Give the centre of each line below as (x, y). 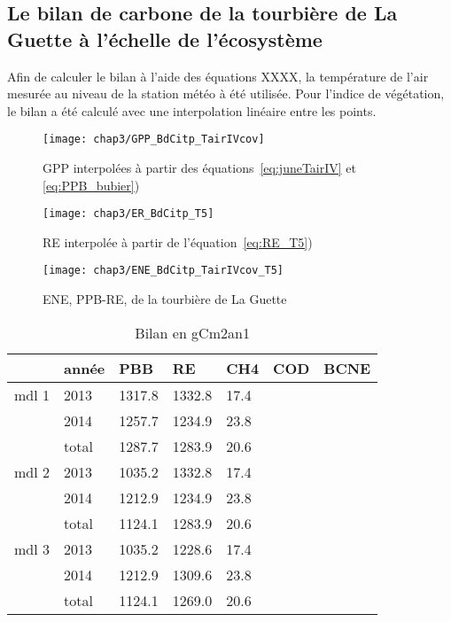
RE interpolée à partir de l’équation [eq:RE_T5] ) (178, 241)
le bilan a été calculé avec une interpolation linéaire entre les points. (192, 110)
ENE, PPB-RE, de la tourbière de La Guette (165, 299)
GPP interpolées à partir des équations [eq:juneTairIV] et (200, 168)
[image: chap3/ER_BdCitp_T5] (128, 214)
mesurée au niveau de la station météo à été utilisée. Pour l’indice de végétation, (226, 93)
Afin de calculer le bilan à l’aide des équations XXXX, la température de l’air (218, 76)
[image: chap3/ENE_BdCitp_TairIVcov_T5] (163, 271)
